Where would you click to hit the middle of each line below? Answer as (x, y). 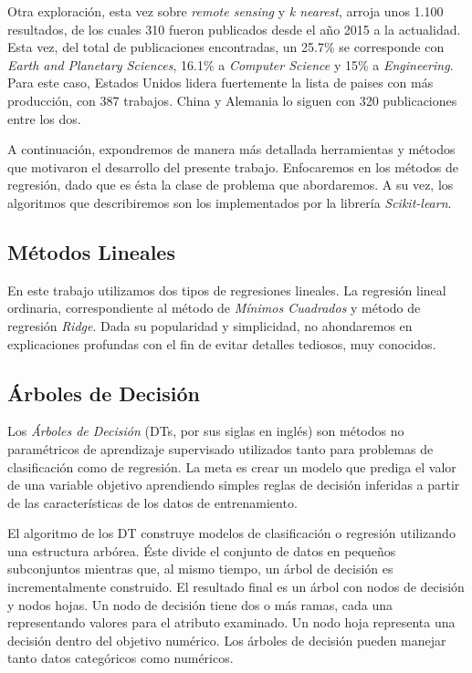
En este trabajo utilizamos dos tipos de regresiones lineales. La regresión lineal (227, 290)
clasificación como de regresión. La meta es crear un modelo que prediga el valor (232, 466)
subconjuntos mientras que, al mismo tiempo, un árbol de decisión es (200, 569)
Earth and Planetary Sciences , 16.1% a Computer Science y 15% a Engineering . (231, 64)
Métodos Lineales (91, 251)
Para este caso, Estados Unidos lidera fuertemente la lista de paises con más (220, 83)
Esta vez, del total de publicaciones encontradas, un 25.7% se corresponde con (226, 47)
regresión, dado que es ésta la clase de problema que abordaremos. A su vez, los (231, 185)
